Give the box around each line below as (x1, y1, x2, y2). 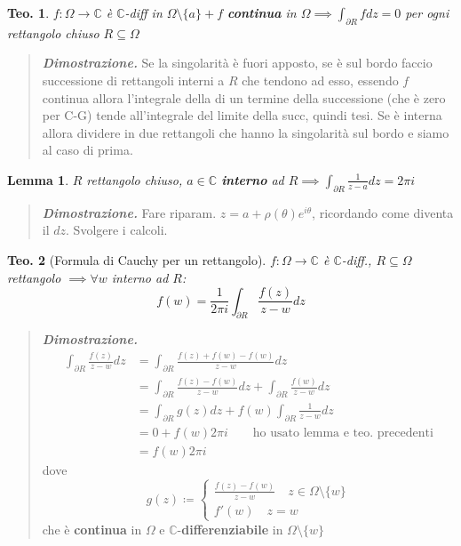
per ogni (405, 4, 449, 21)
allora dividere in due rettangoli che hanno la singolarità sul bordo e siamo (42, 123, 449, 141)
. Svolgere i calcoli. (66, 221, 168, 239)
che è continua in (42, 519, 142, 538)
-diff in (124, 4, 163, 21)
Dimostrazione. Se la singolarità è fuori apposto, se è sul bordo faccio (42, 53, 433, 72)
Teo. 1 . (7, 4, 50, 21)
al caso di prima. (42, 141, 133, 159)
